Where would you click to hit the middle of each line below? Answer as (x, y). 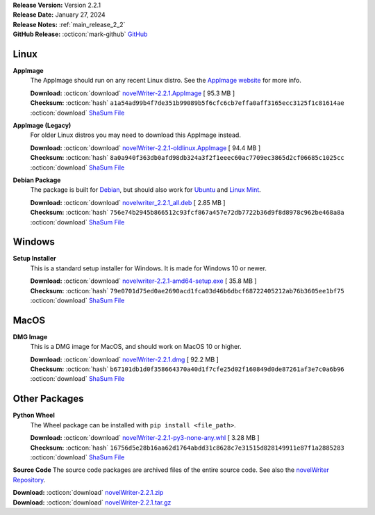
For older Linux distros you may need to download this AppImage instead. (135, 135)
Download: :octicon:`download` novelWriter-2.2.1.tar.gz (92, 502)
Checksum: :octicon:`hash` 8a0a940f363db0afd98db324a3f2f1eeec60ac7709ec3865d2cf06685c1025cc (187, 158)
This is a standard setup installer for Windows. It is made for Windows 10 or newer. (149, 268)
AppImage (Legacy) (42, 126)
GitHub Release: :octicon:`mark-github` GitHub (80, 34)
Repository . (29, 480)
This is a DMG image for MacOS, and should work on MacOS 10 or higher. (136, 347)
